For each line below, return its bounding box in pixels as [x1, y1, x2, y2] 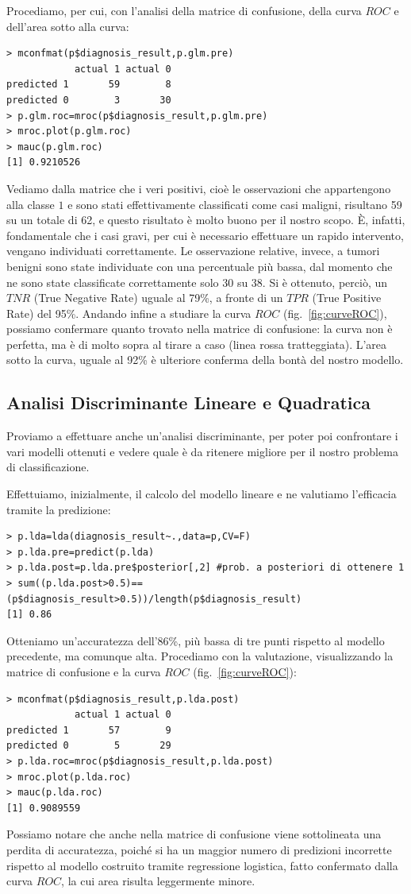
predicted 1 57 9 [6, 724, 171, 736]
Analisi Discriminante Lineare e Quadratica [6, 390, 371, 415]
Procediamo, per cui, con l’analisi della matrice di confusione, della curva [6, 2, 362, 18]
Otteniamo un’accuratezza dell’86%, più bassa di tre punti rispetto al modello [6, 632, 385, 648]
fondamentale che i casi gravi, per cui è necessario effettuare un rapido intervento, [6, 226, 404, 243]
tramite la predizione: [6, 501, 111, 517]
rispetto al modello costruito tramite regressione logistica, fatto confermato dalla [6, 857, 398, 873]
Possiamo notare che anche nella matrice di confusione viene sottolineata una [6, 826, 382, 842]
